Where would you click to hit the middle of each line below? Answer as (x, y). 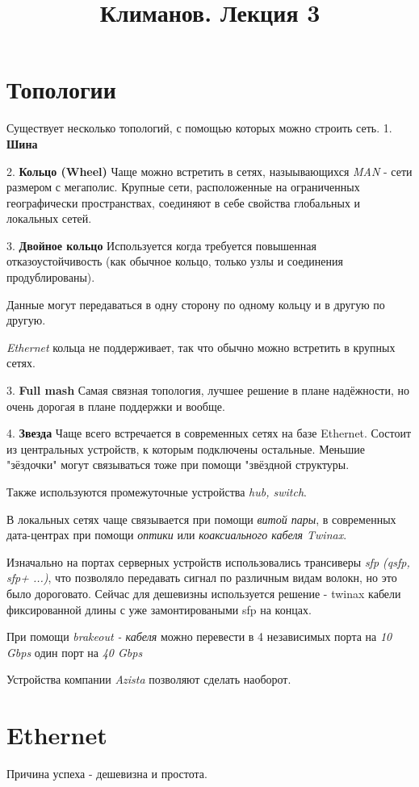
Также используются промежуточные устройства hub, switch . (157, 492)
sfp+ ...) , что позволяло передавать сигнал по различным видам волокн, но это (202, 578)
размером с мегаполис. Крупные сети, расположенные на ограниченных (183, 187)
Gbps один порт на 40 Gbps (75, 652)
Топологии (61, 89)
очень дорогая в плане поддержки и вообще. (116, 406)
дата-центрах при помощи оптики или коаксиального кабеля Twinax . (177, 535)
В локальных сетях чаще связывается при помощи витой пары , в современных (201, 519)
